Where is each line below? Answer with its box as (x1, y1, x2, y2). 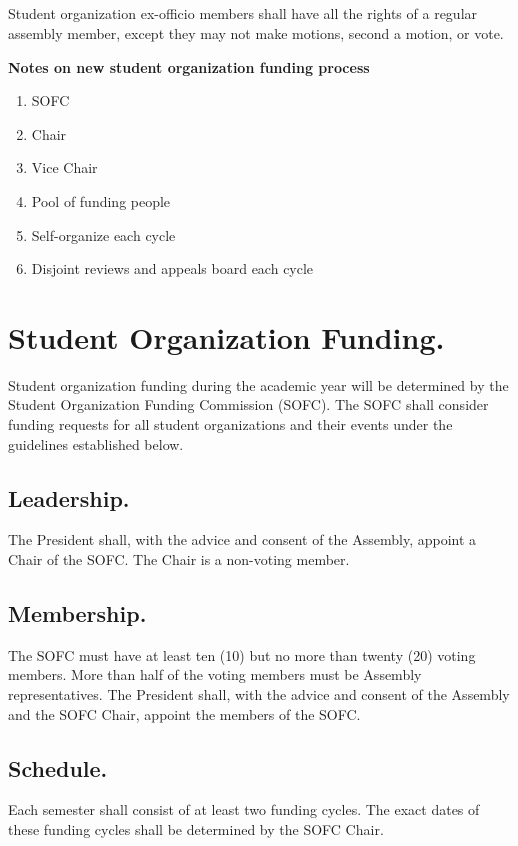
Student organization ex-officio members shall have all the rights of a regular (8, 3, 478, 24)
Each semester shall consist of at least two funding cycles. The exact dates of (8, 799, 480, 820)
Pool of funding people (31, 190, 171, 211)
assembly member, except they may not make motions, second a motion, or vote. (8, 22, 504, 43)
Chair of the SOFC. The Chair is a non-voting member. (8, 549, 350, 570)
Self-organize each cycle (31, 224, 176, 245)
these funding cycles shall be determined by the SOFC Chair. (8, 819, 384, 839)
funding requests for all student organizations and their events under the (8, 414, 453, 435)
